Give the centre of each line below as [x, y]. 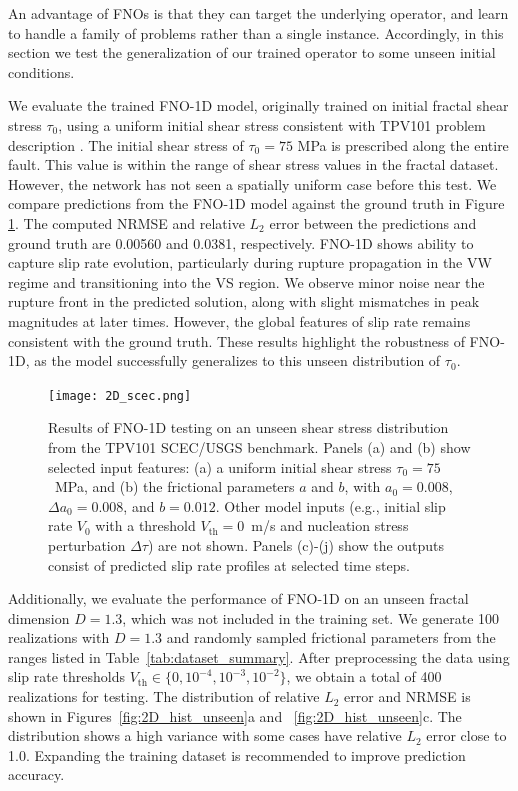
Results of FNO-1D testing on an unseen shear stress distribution [248, 427]
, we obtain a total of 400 [364, 676]
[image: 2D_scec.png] [120, 395]
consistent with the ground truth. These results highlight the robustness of [236, 340]
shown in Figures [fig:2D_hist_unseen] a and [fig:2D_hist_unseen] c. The [235, 715]
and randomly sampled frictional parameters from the [331, 637]
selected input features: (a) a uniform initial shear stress [220, 466]
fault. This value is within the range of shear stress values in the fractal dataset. [253, 164]
